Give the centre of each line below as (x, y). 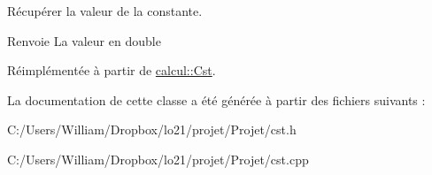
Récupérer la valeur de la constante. (105, 11)
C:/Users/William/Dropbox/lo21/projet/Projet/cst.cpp (158, 159)
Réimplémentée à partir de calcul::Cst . (112, 70)
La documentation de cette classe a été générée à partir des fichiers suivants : (216, 99)
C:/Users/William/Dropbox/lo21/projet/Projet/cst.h (152, 129)
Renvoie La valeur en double (84, 40)
